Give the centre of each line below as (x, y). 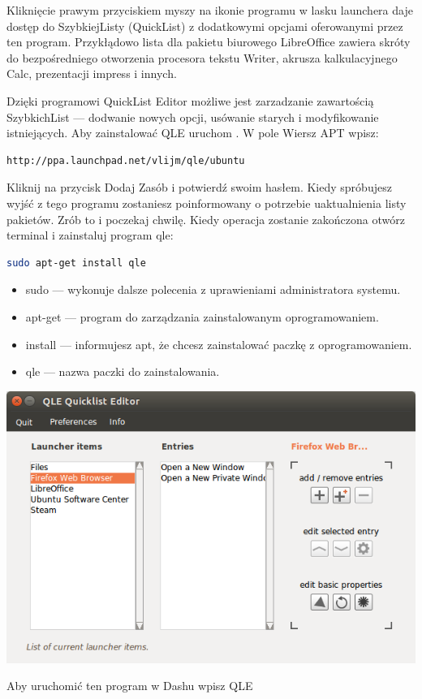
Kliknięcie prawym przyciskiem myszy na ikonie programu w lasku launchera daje (210, 10)
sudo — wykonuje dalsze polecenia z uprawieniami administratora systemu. (213, 289)
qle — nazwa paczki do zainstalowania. (123, 371)
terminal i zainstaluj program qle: (90, 235)
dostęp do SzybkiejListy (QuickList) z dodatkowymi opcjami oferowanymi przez (205, 26)
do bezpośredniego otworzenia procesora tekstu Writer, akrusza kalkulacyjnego (202, 57)
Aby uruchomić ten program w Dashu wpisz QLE (130, 686)
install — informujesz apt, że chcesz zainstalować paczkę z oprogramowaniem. (219, 344)
